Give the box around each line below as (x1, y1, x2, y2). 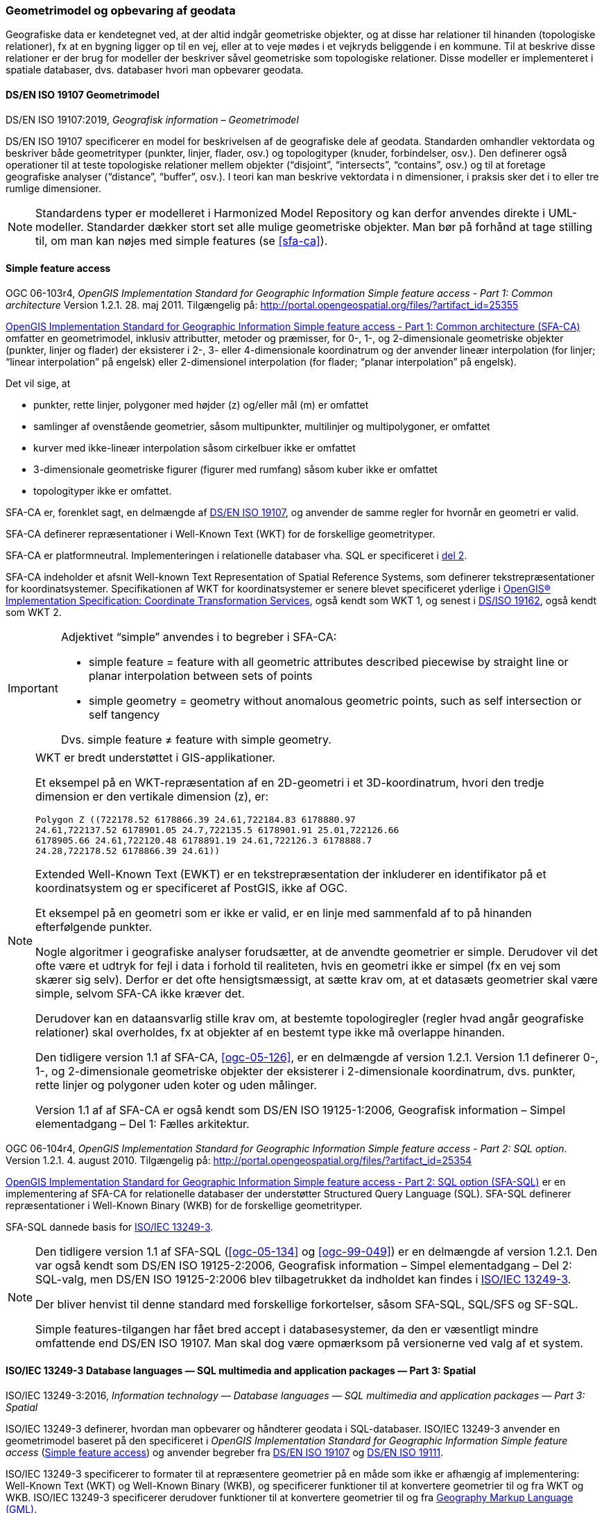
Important (8, 681, 58, 695)
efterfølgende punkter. (35, 919, 153, 934)
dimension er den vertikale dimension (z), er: (35, 789, 269, 803)
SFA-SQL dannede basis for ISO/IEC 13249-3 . (6, 1220, 214, 1233)
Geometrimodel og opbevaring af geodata (6, 3, 236, 17)
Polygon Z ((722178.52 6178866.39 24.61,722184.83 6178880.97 (35, 814, 356, 825)
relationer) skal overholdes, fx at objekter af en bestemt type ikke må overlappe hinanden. (35, 1025, 506, 1039)
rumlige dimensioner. (6, 182, 101, 194)
